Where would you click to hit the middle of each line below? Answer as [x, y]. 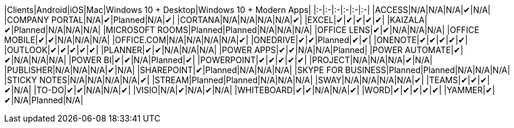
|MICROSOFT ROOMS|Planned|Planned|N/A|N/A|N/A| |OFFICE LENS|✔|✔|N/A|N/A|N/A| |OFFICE [291, 30]
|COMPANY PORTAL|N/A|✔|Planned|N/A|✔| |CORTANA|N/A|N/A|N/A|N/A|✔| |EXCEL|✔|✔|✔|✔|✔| [195, 20]
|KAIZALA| [407, 20]
